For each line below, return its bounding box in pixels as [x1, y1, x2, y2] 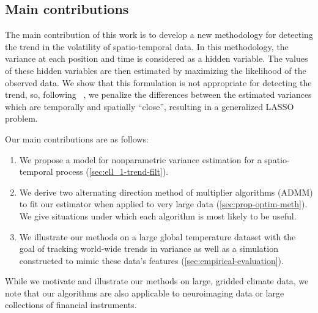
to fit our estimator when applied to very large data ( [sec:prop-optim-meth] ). [19, 197, 308, 210]
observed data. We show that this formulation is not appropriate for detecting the [5, 76, 312, 89]
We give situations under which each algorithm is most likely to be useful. [19, 209, 297, 222]
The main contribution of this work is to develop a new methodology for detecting [5, 28, 313, 41]
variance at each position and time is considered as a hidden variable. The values [5, 52, 308, 65]
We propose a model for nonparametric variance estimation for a [19, 153, 262, 166]
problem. [5, 112, 38, 125]
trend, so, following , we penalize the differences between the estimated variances [5, 88, 312, 101]
